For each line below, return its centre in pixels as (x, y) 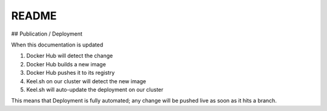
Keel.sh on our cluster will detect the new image (86, 81)
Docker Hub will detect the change (70, 56)
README (34, 16)
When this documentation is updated (57, 45)
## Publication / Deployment (47, 34)
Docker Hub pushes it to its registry (71, 73)
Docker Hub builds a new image (66, 64)
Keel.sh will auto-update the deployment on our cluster (95, 89)
